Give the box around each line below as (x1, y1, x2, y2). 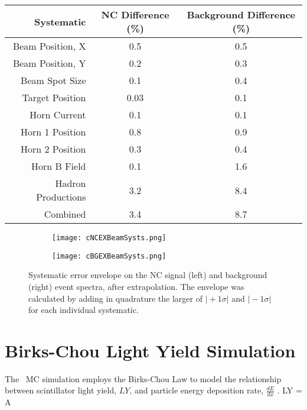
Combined (44, 207, 86, 221)
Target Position (22, 91, 86, 104)
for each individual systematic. (28, 304, 139, 316)
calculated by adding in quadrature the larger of (28, 292, 203, 304)
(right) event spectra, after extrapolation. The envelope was (28, 280, 244, 292)
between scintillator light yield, (5, 384, 117, 396)
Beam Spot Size (21, 73, 86, 87)
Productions (36, 190, 86, 204)
